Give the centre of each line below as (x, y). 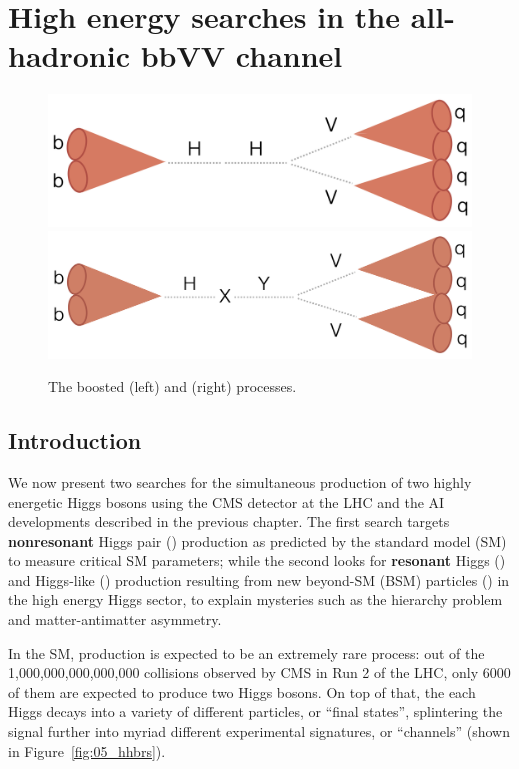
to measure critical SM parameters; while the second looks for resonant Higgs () (257, 560)
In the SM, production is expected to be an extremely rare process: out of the (246, 652)
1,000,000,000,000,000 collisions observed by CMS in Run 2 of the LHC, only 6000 (259, 672)
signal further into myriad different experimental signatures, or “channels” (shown (259, 731)
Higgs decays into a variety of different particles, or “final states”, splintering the (255, 711)
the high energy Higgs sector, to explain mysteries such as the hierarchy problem (255, 599)
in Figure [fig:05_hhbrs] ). (87, 750)
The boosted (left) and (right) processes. (172, 386)
